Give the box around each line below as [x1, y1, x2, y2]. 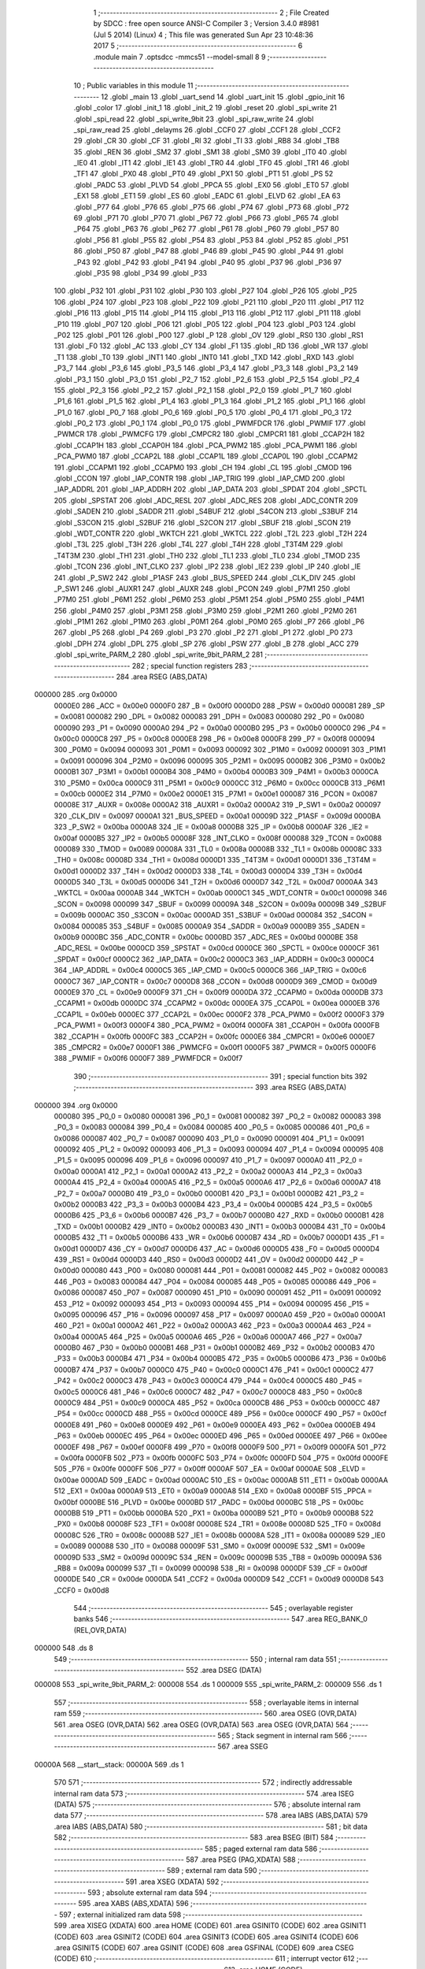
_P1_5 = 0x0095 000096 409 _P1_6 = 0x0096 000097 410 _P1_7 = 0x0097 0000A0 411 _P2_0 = [54, 1155, 364, 1165]
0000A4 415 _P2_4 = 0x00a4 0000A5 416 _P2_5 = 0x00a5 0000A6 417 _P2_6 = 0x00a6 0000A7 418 [54, 1177, 382, 1187]
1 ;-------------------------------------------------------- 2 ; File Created [93, 8, 330, 17]
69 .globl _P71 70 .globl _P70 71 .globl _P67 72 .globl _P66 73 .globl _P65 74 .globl [73, 213, 338, 223]
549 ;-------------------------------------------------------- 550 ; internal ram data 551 [54, 1654, 338, 1663]
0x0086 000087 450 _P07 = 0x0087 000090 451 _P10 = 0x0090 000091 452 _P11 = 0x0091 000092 [54, 1288, 382, 1297]
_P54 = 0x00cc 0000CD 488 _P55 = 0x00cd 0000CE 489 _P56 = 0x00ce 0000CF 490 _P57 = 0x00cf [54, 1409, 387, 1418]
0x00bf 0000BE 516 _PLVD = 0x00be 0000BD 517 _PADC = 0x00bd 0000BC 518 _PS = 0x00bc [54, 1497, 364, 1507]
